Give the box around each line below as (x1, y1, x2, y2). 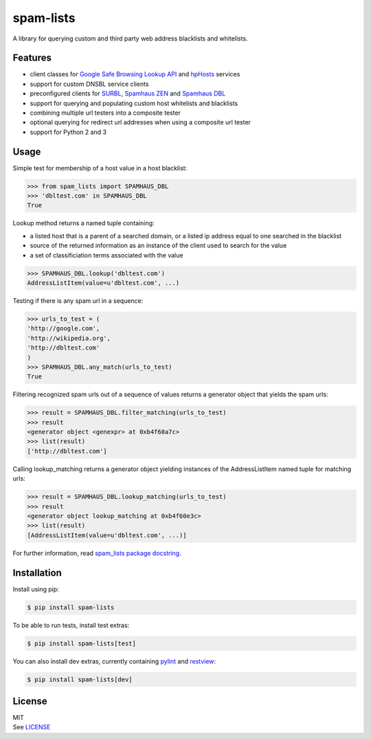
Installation (12, 567, 62, 578)
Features (12, 52, 52, 64)
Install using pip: (12, 584, 60, 593)
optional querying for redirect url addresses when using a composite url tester (30, 118, 251, 126)
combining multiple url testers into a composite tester (30, 109, 181, 117)
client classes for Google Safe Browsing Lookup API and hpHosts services (30, 70, 240, 78)
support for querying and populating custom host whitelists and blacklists (30, 99, 238, 107)
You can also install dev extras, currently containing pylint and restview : (12, 657, 216, 666)
